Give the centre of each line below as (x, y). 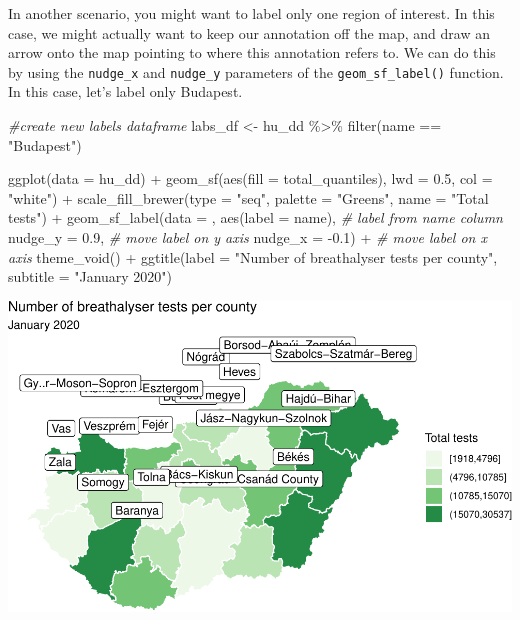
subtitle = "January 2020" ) (90, 276)
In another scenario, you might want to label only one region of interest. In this (251, 13)
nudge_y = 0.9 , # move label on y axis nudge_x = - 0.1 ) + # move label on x (247, 237)
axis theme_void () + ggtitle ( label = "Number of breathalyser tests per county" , (253, 256)
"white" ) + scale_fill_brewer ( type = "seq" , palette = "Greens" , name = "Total (248, 197)
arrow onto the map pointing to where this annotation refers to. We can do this (252, 52)
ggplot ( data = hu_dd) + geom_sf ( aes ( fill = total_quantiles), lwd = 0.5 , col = (250, 178)
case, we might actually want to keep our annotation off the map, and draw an (249, 32)
